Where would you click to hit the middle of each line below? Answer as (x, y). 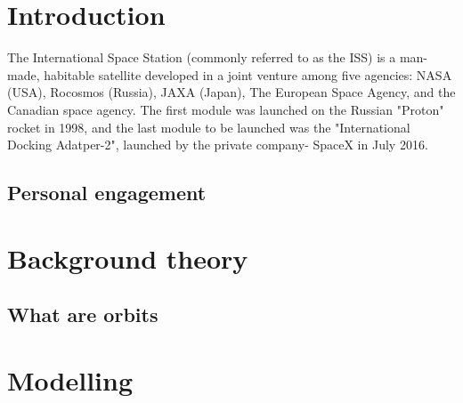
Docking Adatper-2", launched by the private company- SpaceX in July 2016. (218, 145)
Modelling (70, 379)
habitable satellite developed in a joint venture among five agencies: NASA (248, 74)
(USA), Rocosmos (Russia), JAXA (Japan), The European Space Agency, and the (231, 92)
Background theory (128, 258)
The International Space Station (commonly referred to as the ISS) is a (202, 57)
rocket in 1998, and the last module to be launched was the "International (209, 127)
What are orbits (83, 314)
